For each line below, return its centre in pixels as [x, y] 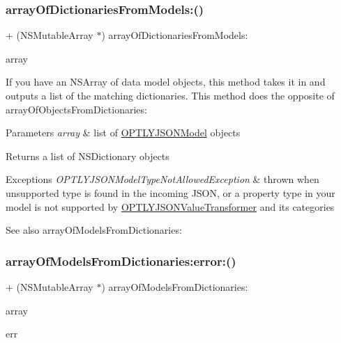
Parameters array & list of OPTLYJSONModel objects [123, 133]
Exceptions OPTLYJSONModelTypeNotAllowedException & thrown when [162, 179]
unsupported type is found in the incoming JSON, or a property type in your [170, 192]
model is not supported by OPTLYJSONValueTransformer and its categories [170, 206]
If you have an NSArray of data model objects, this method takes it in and [166, 82]
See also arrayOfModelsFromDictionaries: [94, 230]
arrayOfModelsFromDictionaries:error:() [121, 261]
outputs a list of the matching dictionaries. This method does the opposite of [170, 95]
